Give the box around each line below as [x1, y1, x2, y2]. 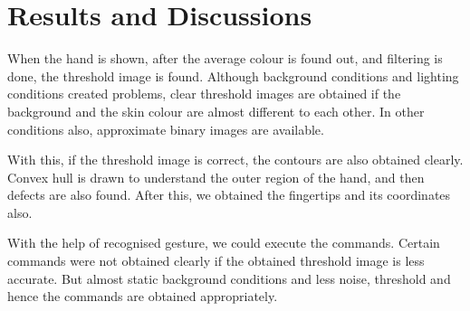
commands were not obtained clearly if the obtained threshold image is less [7, 251, 425, 270]
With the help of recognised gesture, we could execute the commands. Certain [7, 233, 440, 252]
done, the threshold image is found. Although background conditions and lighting [7, 66, 459, 85]
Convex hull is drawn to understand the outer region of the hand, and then [7, 167, 425, 186]
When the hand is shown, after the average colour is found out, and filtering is [7, 49, 443, 68]
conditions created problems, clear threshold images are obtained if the [7, 84, 401, 103]
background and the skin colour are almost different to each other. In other [7, 101, 425, 120]
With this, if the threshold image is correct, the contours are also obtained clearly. [7, 150, 464, 169]
